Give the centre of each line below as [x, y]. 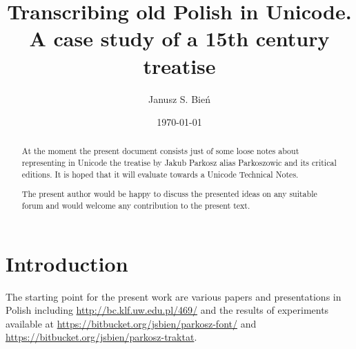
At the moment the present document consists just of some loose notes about [160, 151]
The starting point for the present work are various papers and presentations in [174, 296]
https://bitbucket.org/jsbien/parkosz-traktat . [101, 337]
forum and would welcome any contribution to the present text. [136, 205]
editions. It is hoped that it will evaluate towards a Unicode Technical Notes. [160, 174]
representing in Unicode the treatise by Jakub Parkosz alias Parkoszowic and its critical [179, 163]
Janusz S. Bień [179, 98]
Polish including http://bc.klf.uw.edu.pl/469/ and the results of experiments [167, 310]
